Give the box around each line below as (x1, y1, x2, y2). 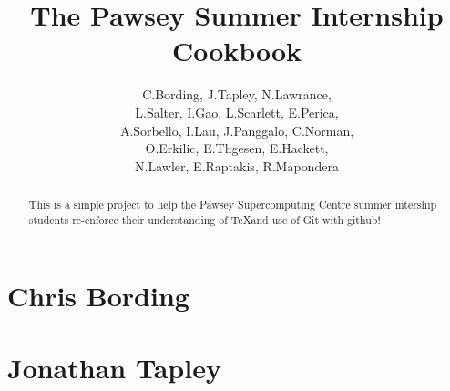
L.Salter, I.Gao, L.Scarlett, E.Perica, (135, 102, 339, 121)
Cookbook (171, 32, 302, 69)
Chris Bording (7, 277, 189, 314)
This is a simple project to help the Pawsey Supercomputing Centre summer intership (28, 197, 437, 212)
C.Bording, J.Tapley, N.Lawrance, (142, 85, 332, 104)
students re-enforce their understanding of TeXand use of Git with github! (28, 211, 381, 227)
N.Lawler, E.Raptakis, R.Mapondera (135, 156, 339, 175)
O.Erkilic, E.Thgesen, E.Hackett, (145, 139, 329, 158)
